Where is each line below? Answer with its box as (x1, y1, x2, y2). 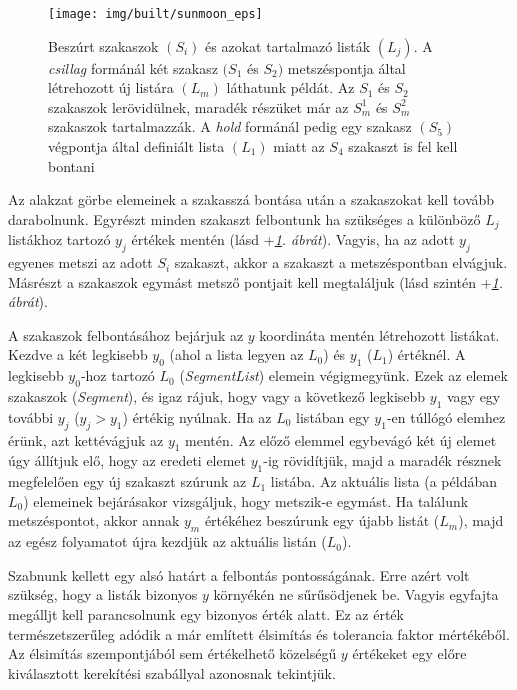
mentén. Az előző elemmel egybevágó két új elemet (185, 429, 497, 450)
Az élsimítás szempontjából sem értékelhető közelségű (8, 643, 337, 664)
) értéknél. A (387, 344, 466, 365)
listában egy (296, 406, 370, 427)
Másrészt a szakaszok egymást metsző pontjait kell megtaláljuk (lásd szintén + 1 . (8, 271, 504, 292)
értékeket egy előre (352, 643, 467, 664)
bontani (48, 155, 95, 176)
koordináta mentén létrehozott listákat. (259, 324, 500, 345)
